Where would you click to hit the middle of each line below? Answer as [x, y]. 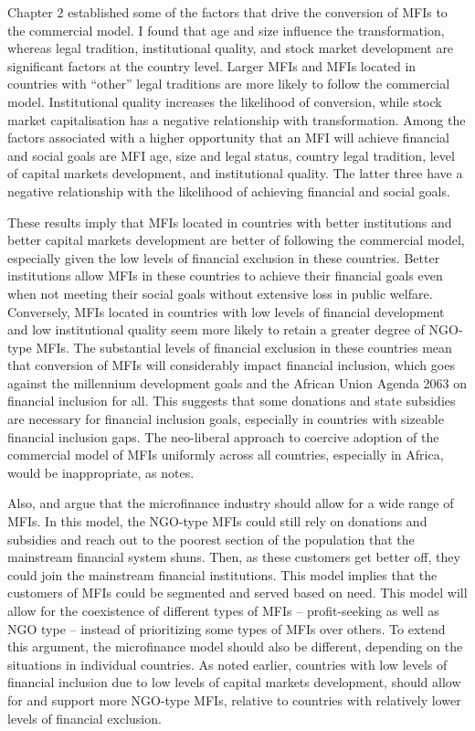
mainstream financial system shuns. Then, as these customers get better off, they [234, 557]
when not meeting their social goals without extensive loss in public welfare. [220, 293]
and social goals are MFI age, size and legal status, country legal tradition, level [231, 155]
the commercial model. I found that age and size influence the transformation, [226, 30]
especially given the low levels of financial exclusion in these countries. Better [224, 257]
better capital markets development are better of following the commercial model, [236, 240]
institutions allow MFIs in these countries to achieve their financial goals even [225, 275]
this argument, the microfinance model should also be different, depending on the [235, 646]
